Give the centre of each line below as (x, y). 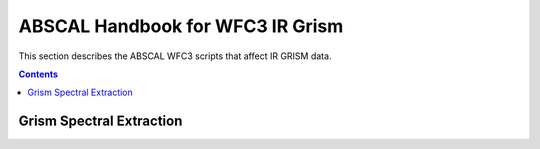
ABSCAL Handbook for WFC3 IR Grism (181, 26)
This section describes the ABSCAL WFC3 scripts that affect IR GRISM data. (175, 56)
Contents (38, 74)
